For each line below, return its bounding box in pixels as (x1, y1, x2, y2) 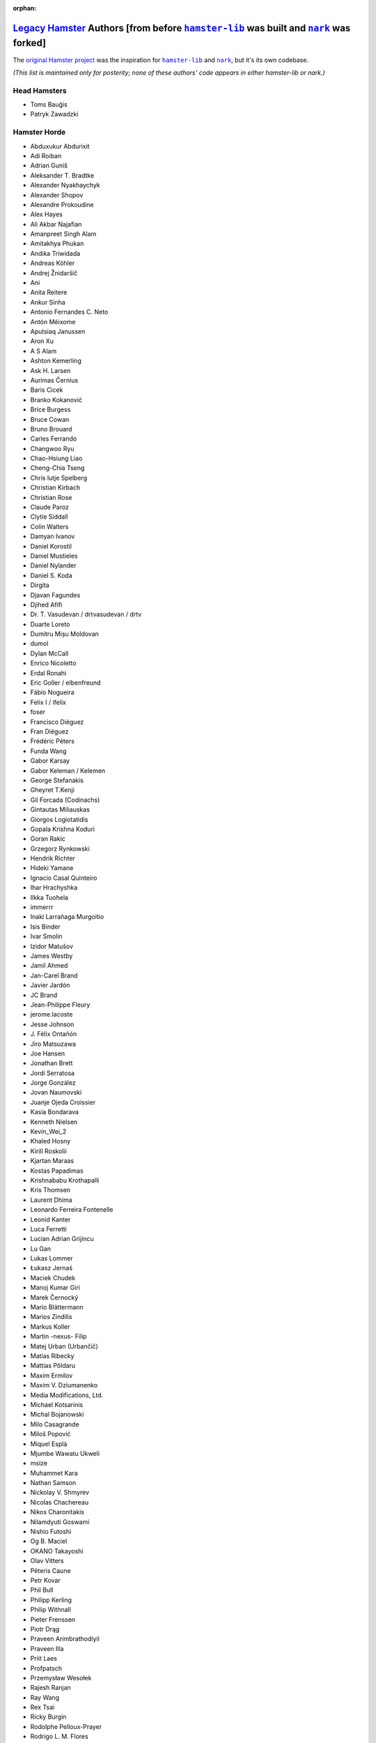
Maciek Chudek (30, 1273, 76, 1282)
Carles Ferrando (30, 434, 77, 443)
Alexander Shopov (30, 190, 84, 199)
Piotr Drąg (30, 1624, 60, 1633)
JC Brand (30, 991, 58, 999)
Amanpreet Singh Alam (30, 230, 97, 238)
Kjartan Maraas (30, 1157, 75, 1165)
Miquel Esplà (30, 1440, 68, 1448)
